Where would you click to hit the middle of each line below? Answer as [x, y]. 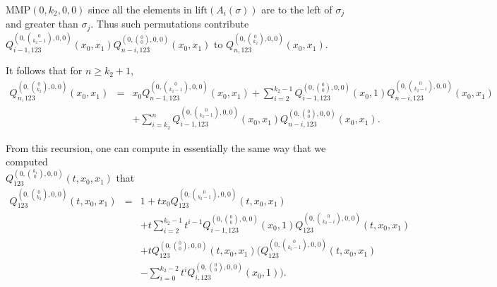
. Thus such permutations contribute [170, 24]
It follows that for [44, 70]
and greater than [42, 24]
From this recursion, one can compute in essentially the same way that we [166, 147]
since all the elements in [140, 9]
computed [27, 162]
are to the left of [297, 9]
